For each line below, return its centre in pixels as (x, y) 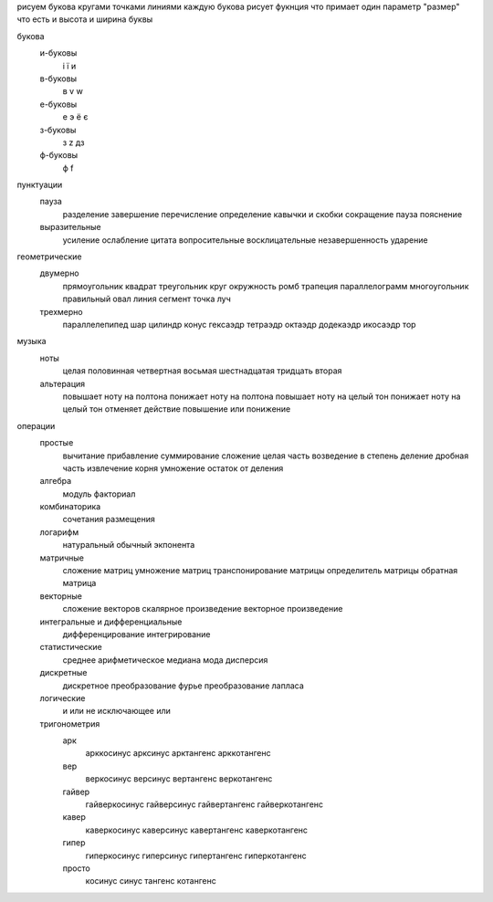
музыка (31, 341)
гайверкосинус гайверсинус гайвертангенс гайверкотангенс (205, 804)
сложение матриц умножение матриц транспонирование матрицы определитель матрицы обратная (260, 571)
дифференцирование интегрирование (136, 634)
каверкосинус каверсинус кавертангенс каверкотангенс (197, 830)
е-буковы (58, 104)
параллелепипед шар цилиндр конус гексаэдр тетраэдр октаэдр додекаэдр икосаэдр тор (239, 324)
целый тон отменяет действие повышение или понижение (177, 409)
